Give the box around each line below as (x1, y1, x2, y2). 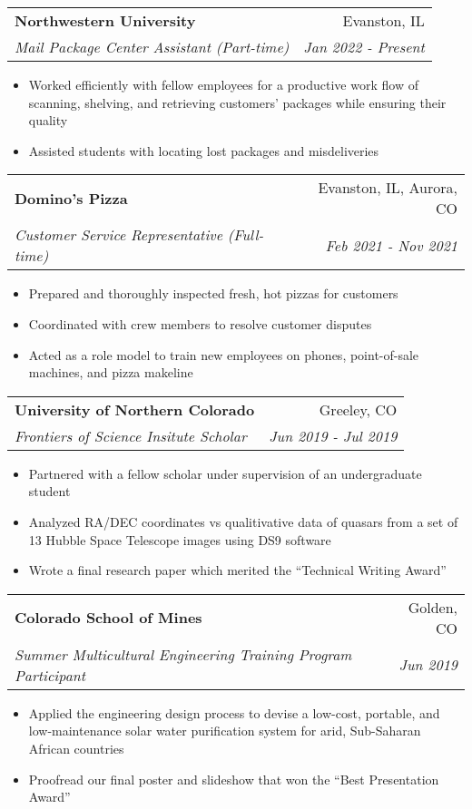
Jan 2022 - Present (303, 36, 425, 57)
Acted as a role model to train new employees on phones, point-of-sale (28, 345, 419, 364)
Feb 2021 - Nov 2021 (325, 234, 457, 256)
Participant (15, 664, 86, 686)
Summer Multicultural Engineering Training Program (15, 643, 352, 665)
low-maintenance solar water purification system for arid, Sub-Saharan (28, 721, 421, 740)
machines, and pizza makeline (28, 363, 193, 382)
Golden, (408, 596, 457, 618)
